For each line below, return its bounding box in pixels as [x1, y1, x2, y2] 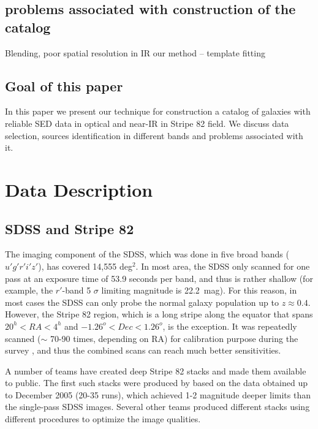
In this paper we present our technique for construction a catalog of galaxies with [5, 105, 311, 118]
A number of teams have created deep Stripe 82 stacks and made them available [5, 364, 306, 377]
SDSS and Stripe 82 [5, 219, 134, 238]
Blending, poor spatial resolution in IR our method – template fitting [5, 46, 265, 59]
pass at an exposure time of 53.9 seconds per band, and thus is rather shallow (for [5, 271, 313, 284]
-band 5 [62, 284, 91, 297]
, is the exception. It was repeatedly [162, 319, 297, 332]
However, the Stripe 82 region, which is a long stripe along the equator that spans [5, 308, 313, 321]
